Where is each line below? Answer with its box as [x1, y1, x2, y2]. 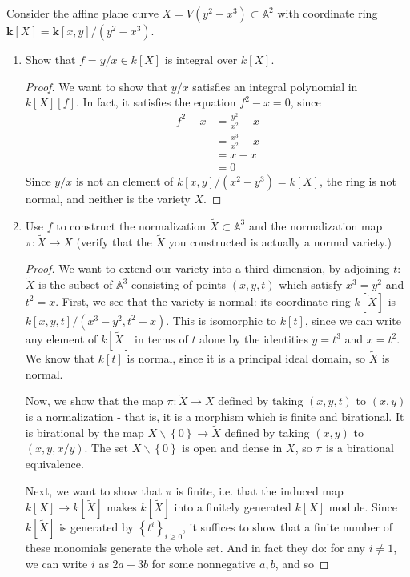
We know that [25, 349, 95, 366]
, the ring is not [320, 173, 396, 190]
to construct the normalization [56, 217, 207, 234]
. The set [84, 439, 129, 456]
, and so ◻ [275, 555, 329, 571]
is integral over [164, 51, 238, 67]
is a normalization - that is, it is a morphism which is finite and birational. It [25, 407, 404, 424]
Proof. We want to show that [25, 78, 168, 94]
